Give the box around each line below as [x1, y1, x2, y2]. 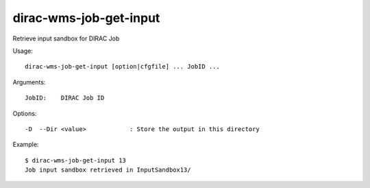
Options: [12, 109, 37, 117]
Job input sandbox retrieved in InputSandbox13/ [25, 166, 191, 174]
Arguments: [12, 78, 46, 86]
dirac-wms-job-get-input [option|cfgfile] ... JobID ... [25, 62, 221, 71]
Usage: [12, 47, 34, 55]
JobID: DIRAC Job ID [25, 94, 105, 102]
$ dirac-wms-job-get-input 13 [25, 156, 127, 164]
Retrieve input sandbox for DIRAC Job [12, 34, 120, 43]
